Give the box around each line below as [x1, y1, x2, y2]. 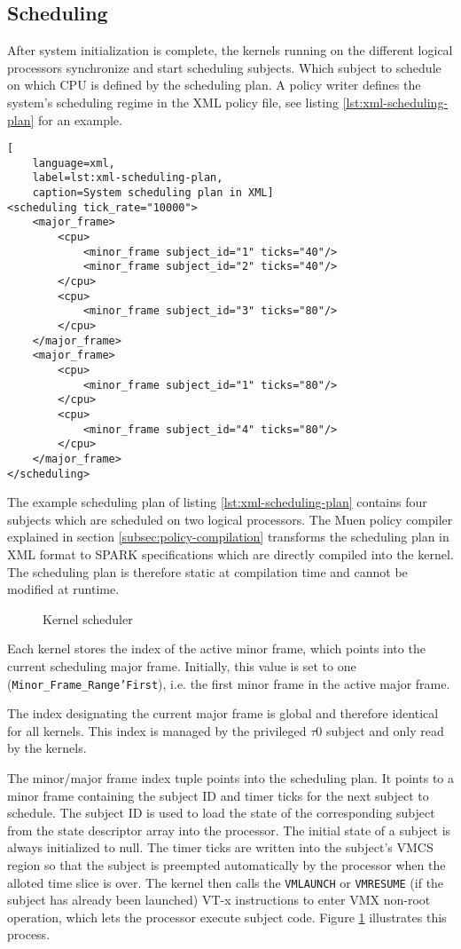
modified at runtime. [7, 580, 120, 598]
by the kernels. [7, 739, 87, 757]
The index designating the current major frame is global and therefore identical [7, 704, 439, 723]
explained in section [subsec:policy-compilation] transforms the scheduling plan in [7, 527, 449, 546]
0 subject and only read [316, 721, 444, 739]
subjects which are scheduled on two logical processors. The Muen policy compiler [7, 510, 453, 528]
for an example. [38, 110, 122, 129]
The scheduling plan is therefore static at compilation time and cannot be [7, 562, 408, 581]
